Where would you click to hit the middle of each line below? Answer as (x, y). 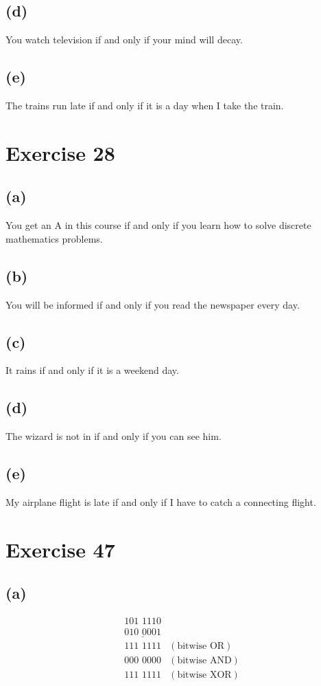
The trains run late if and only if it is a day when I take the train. (145, 105)
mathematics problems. (54, 238)
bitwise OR (201, 646)
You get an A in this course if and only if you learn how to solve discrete (158, 225)
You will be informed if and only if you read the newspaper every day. (153, 304)
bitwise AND (204, 661)
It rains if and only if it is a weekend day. (92, 370)
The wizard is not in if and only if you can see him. (114, 436)
